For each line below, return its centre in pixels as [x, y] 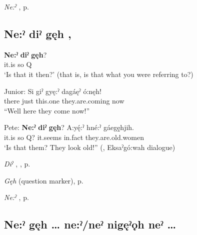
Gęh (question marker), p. [44, 180]
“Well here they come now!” [47, 110]
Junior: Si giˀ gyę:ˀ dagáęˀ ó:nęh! [53, 91]
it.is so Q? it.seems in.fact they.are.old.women [74, 137]
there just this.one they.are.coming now [64, 101]
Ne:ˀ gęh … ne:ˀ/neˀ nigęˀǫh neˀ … [90, 224]
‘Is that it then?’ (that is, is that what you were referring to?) [99, 74]
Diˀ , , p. [17, 164]
